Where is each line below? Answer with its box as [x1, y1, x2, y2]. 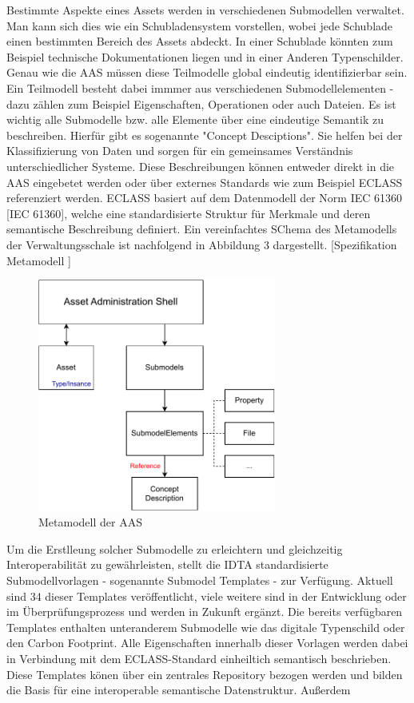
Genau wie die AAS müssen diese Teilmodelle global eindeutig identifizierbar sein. [6, 64, 408, 81]
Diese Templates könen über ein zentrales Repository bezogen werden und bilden [6, 665, 403, 682]
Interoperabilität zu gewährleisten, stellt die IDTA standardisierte [6, 556, 328, 573]
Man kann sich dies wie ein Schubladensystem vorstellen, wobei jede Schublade [6, 17, 393, 34]
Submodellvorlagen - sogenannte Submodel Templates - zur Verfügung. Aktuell [6, 571, 393, 588]
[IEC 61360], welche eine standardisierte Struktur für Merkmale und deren [6, 205, 371, 221]
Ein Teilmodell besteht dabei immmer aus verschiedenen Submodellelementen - [6, 79, 394, 96]
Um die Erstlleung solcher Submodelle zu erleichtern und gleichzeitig [6, 540, 343, 557]
